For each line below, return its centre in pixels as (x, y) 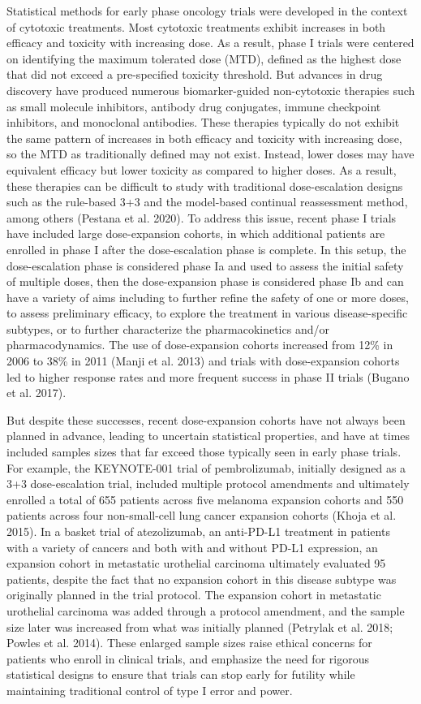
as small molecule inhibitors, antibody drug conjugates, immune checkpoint (194, 106)
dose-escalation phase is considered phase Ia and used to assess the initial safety (205, 265)
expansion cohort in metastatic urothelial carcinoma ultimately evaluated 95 (196, 563)
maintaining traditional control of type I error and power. (150, 690)
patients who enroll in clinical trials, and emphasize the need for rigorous (188, 658)
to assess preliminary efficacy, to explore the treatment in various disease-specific (207, 313)
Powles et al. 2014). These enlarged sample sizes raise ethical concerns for (189, 643)
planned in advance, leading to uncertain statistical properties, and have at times (208, 436)
